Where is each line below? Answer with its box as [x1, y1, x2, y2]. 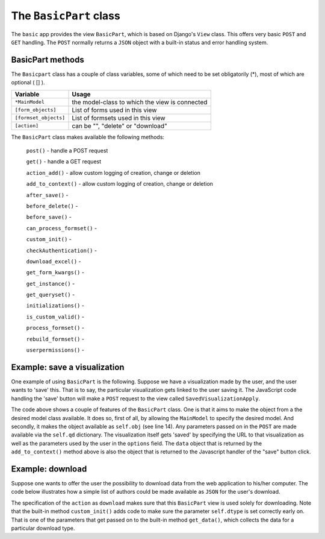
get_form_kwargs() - [26, 269, 84, 276]
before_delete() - [26, 202, 78, 209]
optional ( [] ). [11, 79, 45, 86]
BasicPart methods [11, 54, 84, 65]
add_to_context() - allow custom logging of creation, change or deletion [26, 180, 214, 188]
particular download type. [11, 525, 75, 532]
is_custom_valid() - [26, 313, 84, 320]
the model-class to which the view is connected [72, 98, 208, 106]
